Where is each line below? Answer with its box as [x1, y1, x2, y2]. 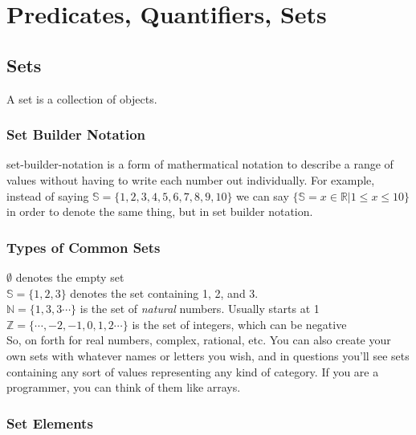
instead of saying [6, 187, 89, 204]
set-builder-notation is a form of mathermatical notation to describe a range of [6, 156, 394, 173]
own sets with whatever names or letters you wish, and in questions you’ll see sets [6, 347, 410, 364]
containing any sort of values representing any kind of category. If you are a [6, 363, 379, 380]
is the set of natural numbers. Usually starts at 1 [80, 300, 320, 317]
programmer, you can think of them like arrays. [6, 379, 241, 396]
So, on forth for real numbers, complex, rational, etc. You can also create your [6, 331, 391, 348]
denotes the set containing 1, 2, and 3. [70, 284, 259, 301]
